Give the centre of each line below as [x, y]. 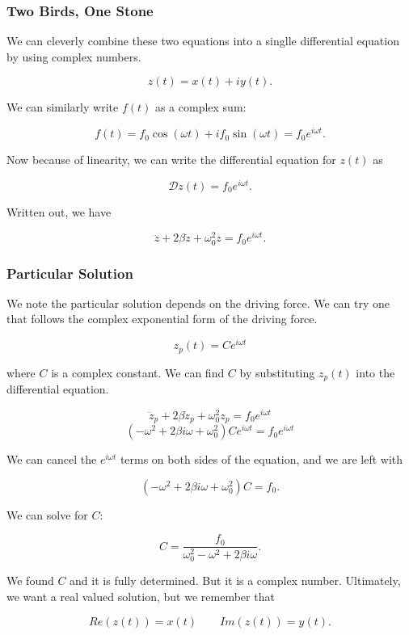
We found [30, 580]
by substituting [277, 372]
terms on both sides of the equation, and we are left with [261, 459]
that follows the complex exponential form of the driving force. [162, 319]
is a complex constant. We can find [138, 372]
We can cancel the [52, 459]
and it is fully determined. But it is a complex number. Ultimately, [235, 580]
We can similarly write [63, 107]
